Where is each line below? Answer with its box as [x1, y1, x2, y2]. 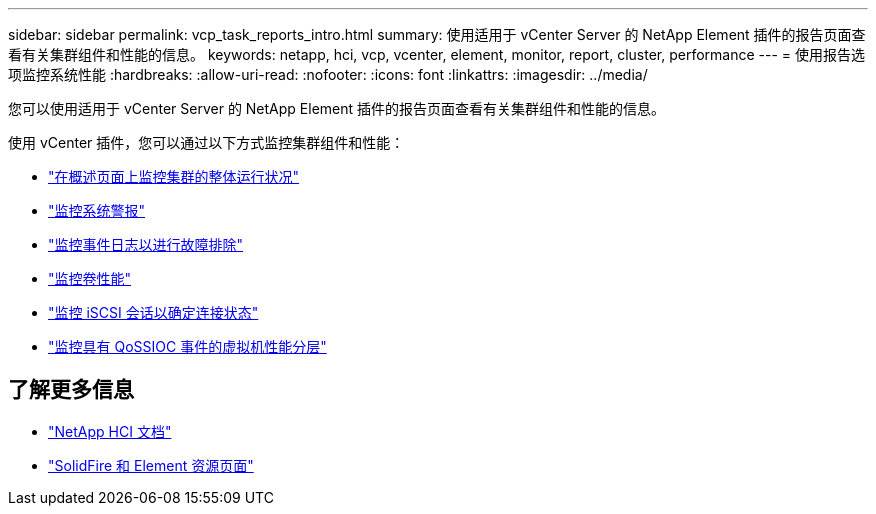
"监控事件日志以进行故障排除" [48, 236, 244, 253]
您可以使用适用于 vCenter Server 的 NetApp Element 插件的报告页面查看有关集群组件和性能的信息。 [8, 100, 666, 117]
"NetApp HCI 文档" [48, 422, 172, 440]
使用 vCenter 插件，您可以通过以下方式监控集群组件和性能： [8, 134, 405, 151]
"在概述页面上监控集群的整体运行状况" [48, 168, 300, 185]
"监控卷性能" [48, 270, 132, 287]
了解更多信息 [8, 377, 134, 403]
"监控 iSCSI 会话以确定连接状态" [48, 304, 259, 321]
